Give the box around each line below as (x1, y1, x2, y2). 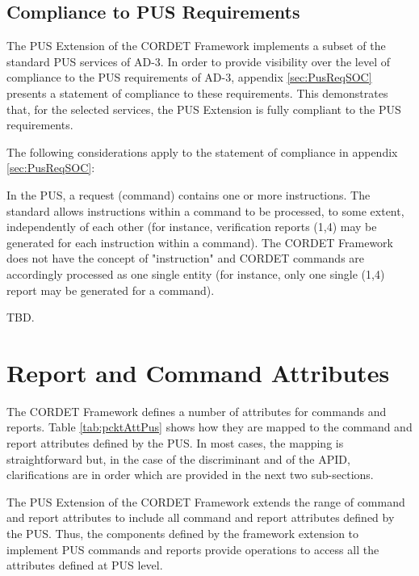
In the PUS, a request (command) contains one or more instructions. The (6, 186, 371, 203)
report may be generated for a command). (6, 281, 215, 298)
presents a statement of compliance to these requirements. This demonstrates (6, 84, 388, 101)
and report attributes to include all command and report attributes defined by (6, 509, 395, 526)
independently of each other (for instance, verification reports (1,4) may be (6, 218, 377, 235)
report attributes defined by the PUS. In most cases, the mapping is (6, 435, 344, 452)
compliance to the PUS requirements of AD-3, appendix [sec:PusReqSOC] (6, 69, 372, 86)
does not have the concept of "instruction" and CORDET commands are (6, 250, 365, 267)
